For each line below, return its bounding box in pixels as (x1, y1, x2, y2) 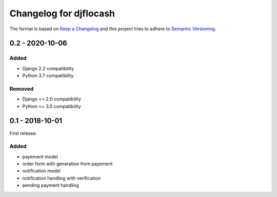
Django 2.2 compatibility (22, 65, 74, 71)
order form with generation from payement (22, 161, 113, 167)
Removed (9, 85, 34, 92)
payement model (22, 153, 58, 160)
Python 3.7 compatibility (22, 72, 74, 79)
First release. (9, 130, 37, 136)
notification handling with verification (22, 175, 101, 181)
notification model (22, 168, 61, 174)
